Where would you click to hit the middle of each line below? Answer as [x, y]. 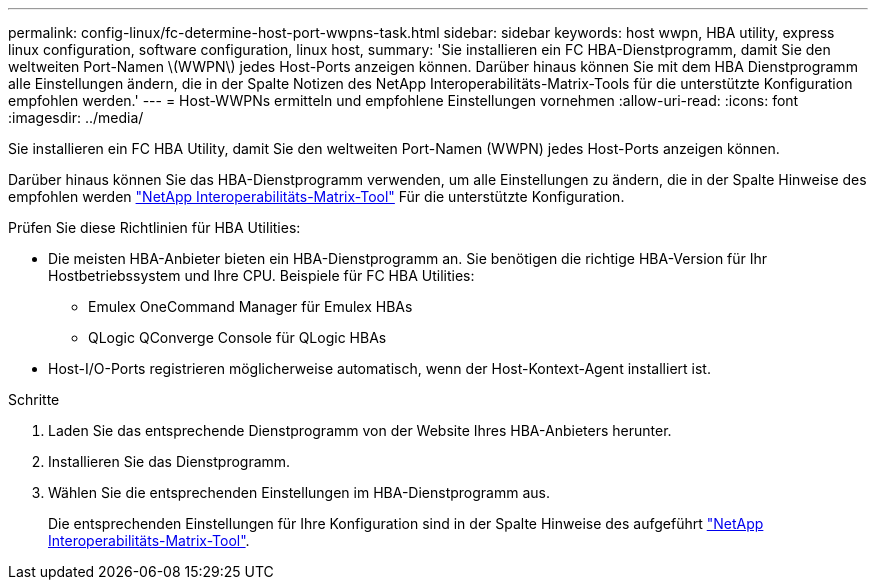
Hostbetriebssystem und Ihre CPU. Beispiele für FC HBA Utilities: [261, 275]
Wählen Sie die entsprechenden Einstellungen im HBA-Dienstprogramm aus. [299, 492]
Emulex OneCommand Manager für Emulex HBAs [250, 306]
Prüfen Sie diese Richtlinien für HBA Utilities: [154, 227]
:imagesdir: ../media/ [76, 117]
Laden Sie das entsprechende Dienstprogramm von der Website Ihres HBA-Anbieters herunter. [360, 430]
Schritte [34, 399]
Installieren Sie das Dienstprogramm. [169, 461]
